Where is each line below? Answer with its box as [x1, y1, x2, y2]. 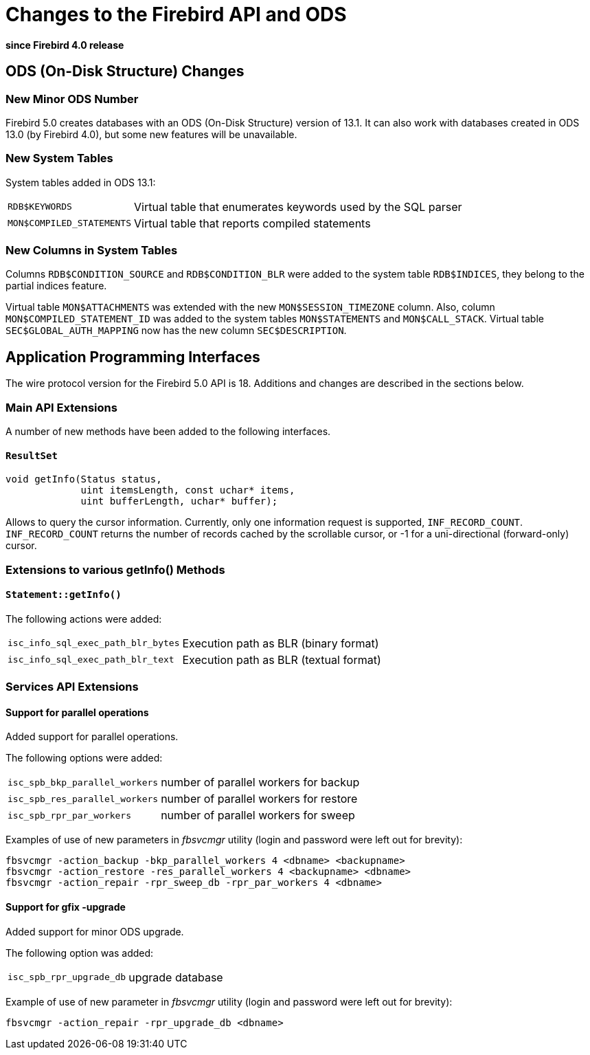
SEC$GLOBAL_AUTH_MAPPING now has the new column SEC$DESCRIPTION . [5, 324, 347, 337]
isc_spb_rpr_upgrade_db [8, 972, 126, 983]
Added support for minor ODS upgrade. [5, 925, 184, 937]
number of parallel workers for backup [161, 775, 360, 790]
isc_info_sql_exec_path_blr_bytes [8, 638, 180, 649]
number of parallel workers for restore [161, 792, 358, 806]
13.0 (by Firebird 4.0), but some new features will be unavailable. [5, 128, 297, 140]
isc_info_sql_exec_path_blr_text [8, 654, 174, 665]
